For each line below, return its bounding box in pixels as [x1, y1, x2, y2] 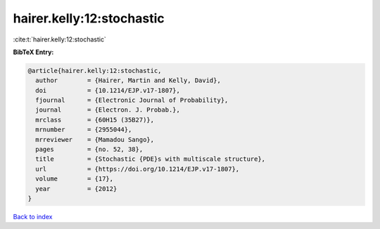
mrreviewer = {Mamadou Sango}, [35, 136, 155, 143]
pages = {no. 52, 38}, [35, 145, 144, 154]
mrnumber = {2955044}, [35, 126, 132, 133]
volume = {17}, [35, 175, 114, 183]
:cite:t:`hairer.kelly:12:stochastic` [13, 35, 107, 44]
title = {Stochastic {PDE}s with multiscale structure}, [35, 155, 266, 163]
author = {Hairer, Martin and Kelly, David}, [35, 77, 221, 84]
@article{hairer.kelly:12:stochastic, [27, 67, 162, 74]
